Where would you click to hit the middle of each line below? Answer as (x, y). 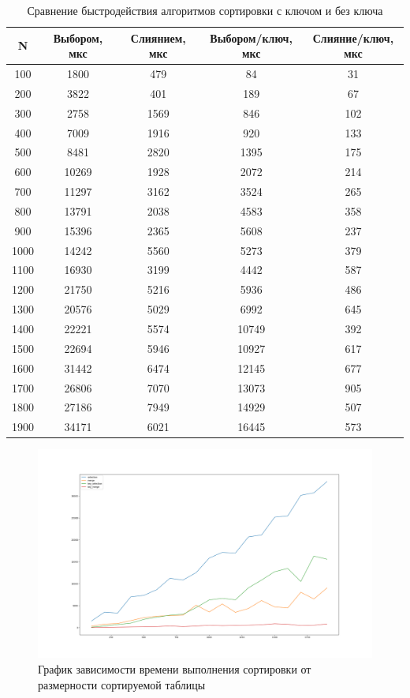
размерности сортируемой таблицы (122, 684)
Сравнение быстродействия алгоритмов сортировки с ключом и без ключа (205, 10)
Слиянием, (158, 38)
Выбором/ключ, (251, 38)
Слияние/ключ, (353, 38)
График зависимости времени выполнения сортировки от (175, 669)
